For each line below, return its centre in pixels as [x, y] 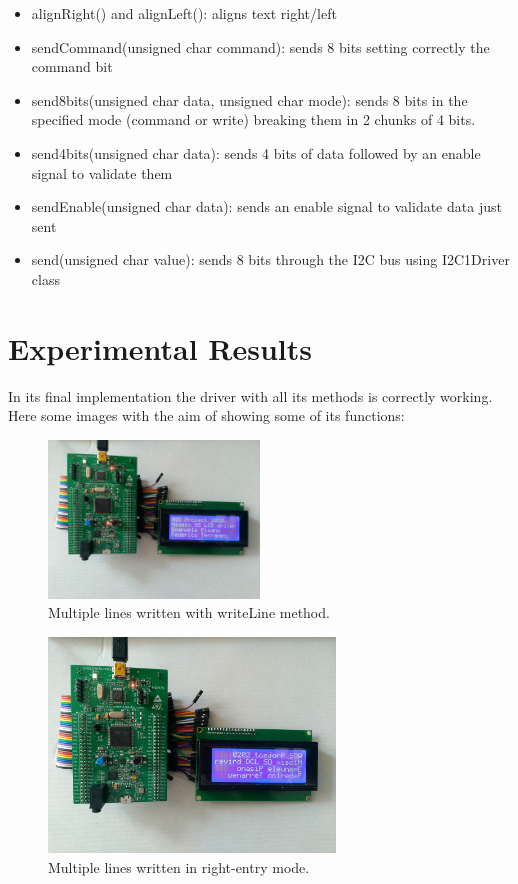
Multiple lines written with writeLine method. [189, 612]
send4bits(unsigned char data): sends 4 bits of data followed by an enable [256, 152]
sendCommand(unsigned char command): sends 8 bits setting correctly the [260, 46]
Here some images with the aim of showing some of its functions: [206, 415]
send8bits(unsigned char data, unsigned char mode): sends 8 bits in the [249, 99]
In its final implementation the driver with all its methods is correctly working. [250, 395]
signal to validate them [102, 172]
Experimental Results [160, 347]
